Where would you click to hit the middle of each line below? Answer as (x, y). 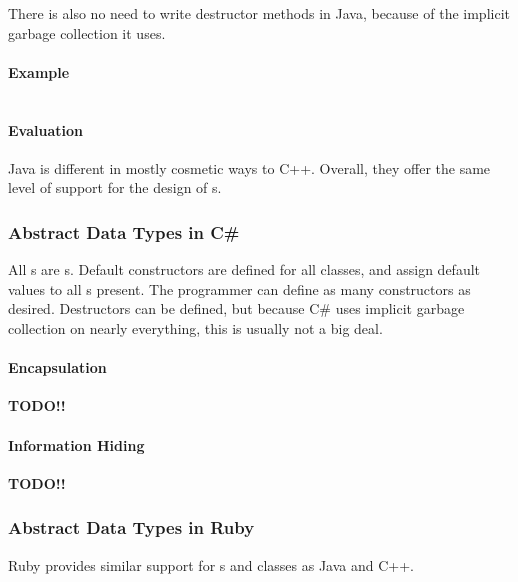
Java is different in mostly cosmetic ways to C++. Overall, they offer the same (249, 167)
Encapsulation (57, 367)
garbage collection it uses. (87, 32)
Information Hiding (76, 444)
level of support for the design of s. (115, 187)
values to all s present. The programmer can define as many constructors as (239, 288)
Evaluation (45, 129)
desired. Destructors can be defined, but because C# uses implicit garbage (236, 308)
